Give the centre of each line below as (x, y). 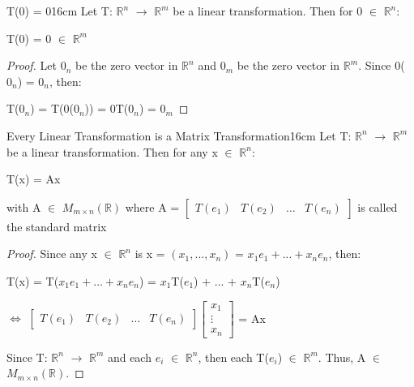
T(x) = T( (33, 280)
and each (129, 357)
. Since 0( (382, 65)
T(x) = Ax (34, 179)
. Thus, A (342, 357)
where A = (152, 206)
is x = (150, 254)
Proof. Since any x (52, 254)
